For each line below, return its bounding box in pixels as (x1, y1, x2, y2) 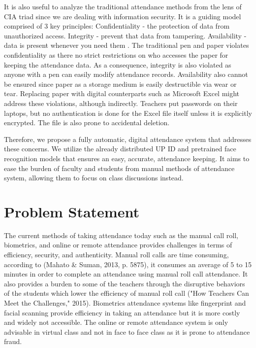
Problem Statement (4, 201, 139, 221)
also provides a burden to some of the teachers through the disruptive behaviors (4, 278, 245, 288)
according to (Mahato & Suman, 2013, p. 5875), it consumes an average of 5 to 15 (4, 259, 252, 269)
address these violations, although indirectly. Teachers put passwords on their (4, 98, 238, 108)
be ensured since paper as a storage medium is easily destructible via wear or (4, 78, 237, 89)
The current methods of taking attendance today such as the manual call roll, (4, 230, 238, 240)
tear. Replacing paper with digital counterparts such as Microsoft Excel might (4, 88, 240, 99)
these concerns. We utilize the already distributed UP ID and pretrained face (4, 143, 236, 154)
